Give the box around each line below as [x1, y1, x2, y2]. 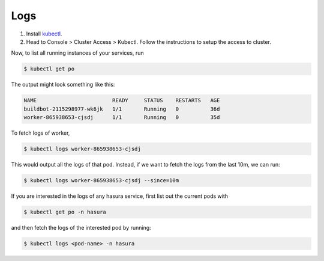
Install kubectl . [26, 30, 62, 37]
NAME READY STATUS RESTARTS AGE [23, 97, 220, 104]
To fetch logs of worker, [11, 129, 70, 137]
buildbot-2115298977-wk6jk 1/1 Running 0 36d [23, 105, 220, 112]
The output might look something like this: [11, 81, 115, 88]
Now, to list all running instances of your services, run [11, 49, 144, 57]
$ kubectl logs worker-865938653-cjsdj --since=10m [23, 177, 179, 183]
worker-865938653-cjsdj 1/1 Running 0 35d [23, 114, 220, 121]
